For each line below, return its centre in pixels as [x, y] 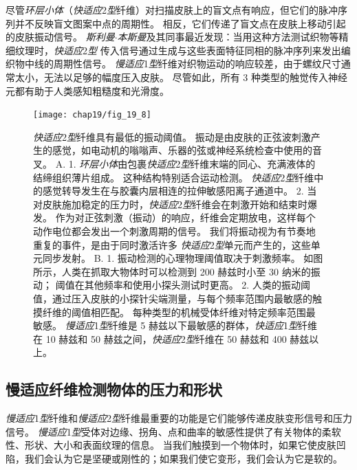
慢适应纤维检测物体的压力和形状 [114, 389]
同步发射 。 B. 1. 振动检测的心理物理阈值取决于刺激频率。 [171, 258]
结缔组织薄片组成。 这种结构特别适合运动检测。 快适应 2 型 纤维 [174, 177]
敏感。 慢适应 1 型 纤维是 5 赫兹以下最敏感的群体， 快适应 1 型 [165, 325]
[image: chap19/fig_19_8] [92, 115]
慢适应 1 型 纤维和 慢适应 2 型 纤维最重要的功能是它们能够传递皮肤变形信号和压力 [179, 418]
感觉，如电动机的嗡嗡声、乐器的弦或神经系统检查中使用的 [182, 150]
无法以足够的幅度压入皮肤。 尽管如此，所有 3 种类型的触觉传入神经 [195, 77]
